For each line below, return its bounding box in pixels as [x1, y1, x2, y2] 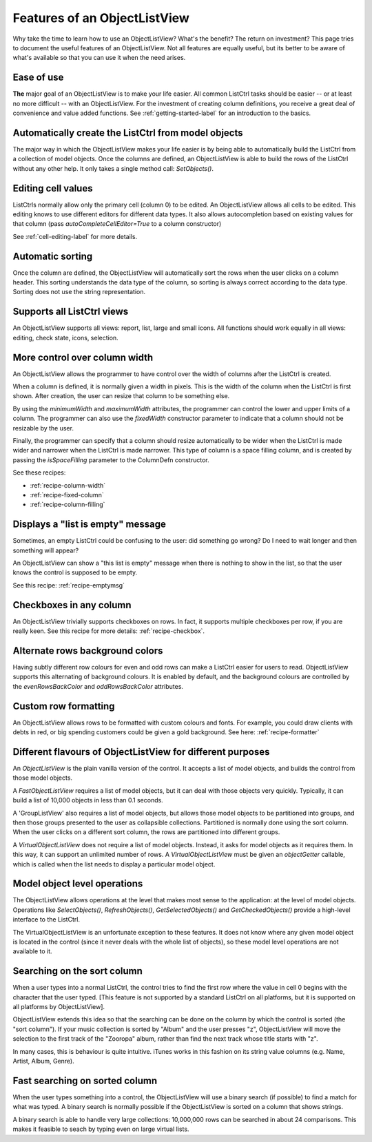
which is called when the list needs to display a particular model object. [12, 860, 216, 868]
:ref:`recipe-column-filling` [30, 500, 105, 509]
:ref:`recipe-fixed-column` [30, 490, 104, 499]
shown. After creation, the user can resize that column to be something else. [12, 392, 230, 400]
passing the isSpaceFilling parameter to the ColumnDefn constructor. [12, 455, 209, 464]
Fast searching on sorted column [12, 1074, 158, 1086]
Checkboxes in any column [12, 599, 132, 611]
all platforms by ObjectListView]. [12, 1003, 105, 1011]
